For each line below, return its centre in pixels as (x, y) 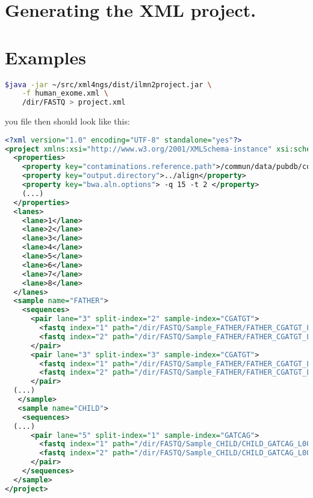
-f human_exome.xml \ (65, 94)
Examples (45, 57)
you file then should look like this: (67, 121)
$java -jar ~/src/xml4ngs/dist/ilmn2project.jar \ (108, 85)
